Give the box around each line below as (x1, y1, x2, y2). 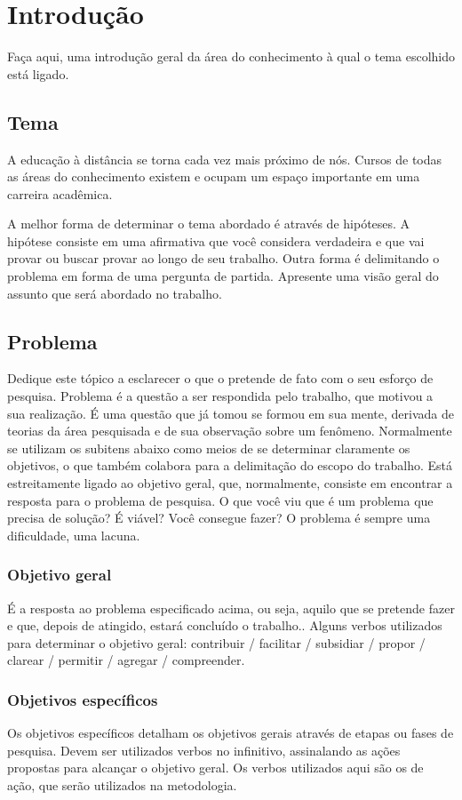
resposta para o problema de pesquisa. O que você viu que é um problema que (7, 491, 434, 509)
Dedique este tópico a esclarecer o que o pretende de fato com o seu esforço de (7, 369, 434, 388)
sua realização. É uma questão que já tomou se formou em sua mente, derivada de (7, 404, 455, 422)
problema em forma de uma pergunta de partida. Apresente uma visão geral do (7, 267, 439, 285)
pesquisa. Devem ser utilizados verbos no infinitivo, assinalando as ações (7, 740, 401, 759)
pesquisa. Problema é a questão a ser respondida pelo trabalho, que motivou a (7, 387, 434, 405)
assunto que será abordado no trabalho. (7, 284, 222, 302)
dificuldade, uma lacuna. (7, 525, 140, 544)
